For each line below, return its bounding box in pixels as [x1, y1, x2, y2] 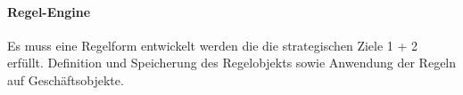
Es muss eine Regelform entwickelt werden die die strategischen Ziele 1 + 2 [7, 36, 418, 54]
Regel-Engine [7, 2, 91, 20]
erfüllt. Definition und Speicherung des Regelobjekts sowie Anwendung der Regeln [7, 53, 457, 72]
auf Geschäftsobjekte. [7, 70, 124, 89]
